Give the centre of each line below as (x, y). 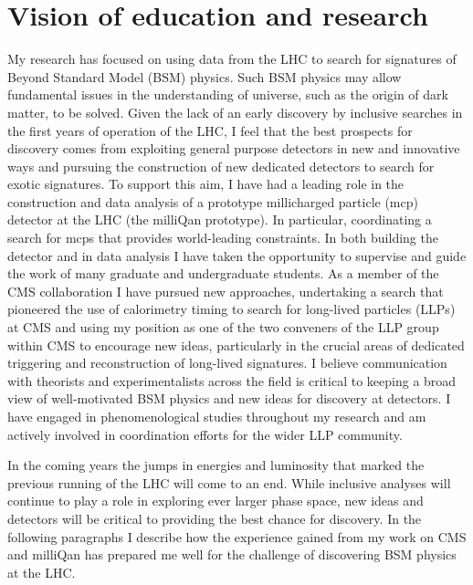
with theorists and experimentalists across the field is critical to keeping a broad (232, 380)
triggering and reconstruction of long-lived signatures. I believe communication (227, 363)
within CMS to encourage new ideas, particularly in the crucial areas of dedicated (236, 345)
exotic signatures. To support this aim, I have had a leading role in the (206, 184)
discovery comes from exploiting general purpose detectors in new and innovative (234, 148)
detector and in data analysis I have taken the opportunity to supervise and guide (237, 255)
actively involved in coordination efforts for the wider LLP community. (205, 434)
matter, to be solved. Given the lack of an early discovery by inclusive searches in (235, 112)
